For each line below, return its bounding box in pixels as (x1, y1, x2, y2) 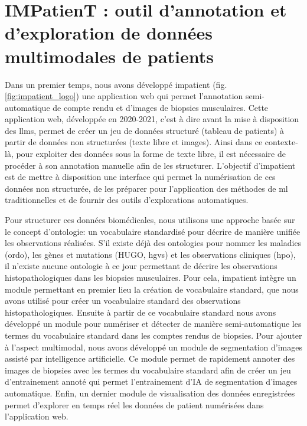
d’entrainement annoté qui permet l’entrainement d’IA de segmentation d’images (5, 375, 298, 388)
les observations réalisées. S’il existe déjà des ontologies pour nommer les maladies (5, 237, 302, 249)
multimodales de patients (5, 44, 214, 68)
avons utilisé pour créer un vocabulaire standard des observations (5, 294, 241, 307)
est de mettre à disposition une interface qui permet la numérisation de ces (5, 171, 276, 183)
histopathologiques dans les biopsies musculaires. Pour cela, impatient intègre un (5, 271, 296, 283)
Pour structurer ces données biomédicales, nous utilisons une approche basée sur (5, 214, 295, 226)
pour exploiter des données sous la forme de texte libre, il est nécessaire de (16, 148, 286, 160)
